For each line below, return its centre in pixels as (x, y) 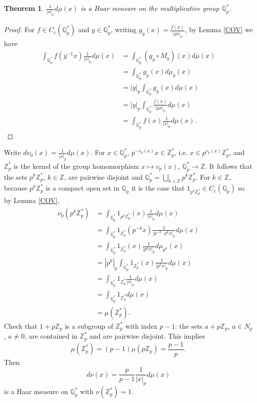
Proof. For (20, 29)
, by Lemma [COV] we (219, 29)
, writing (124, 29)
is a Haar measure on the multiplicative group (150, 8)
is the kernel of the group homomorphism (76, 166)
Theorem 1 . (24, 8)
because (16, 188)
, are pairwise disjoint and (103, 176)
